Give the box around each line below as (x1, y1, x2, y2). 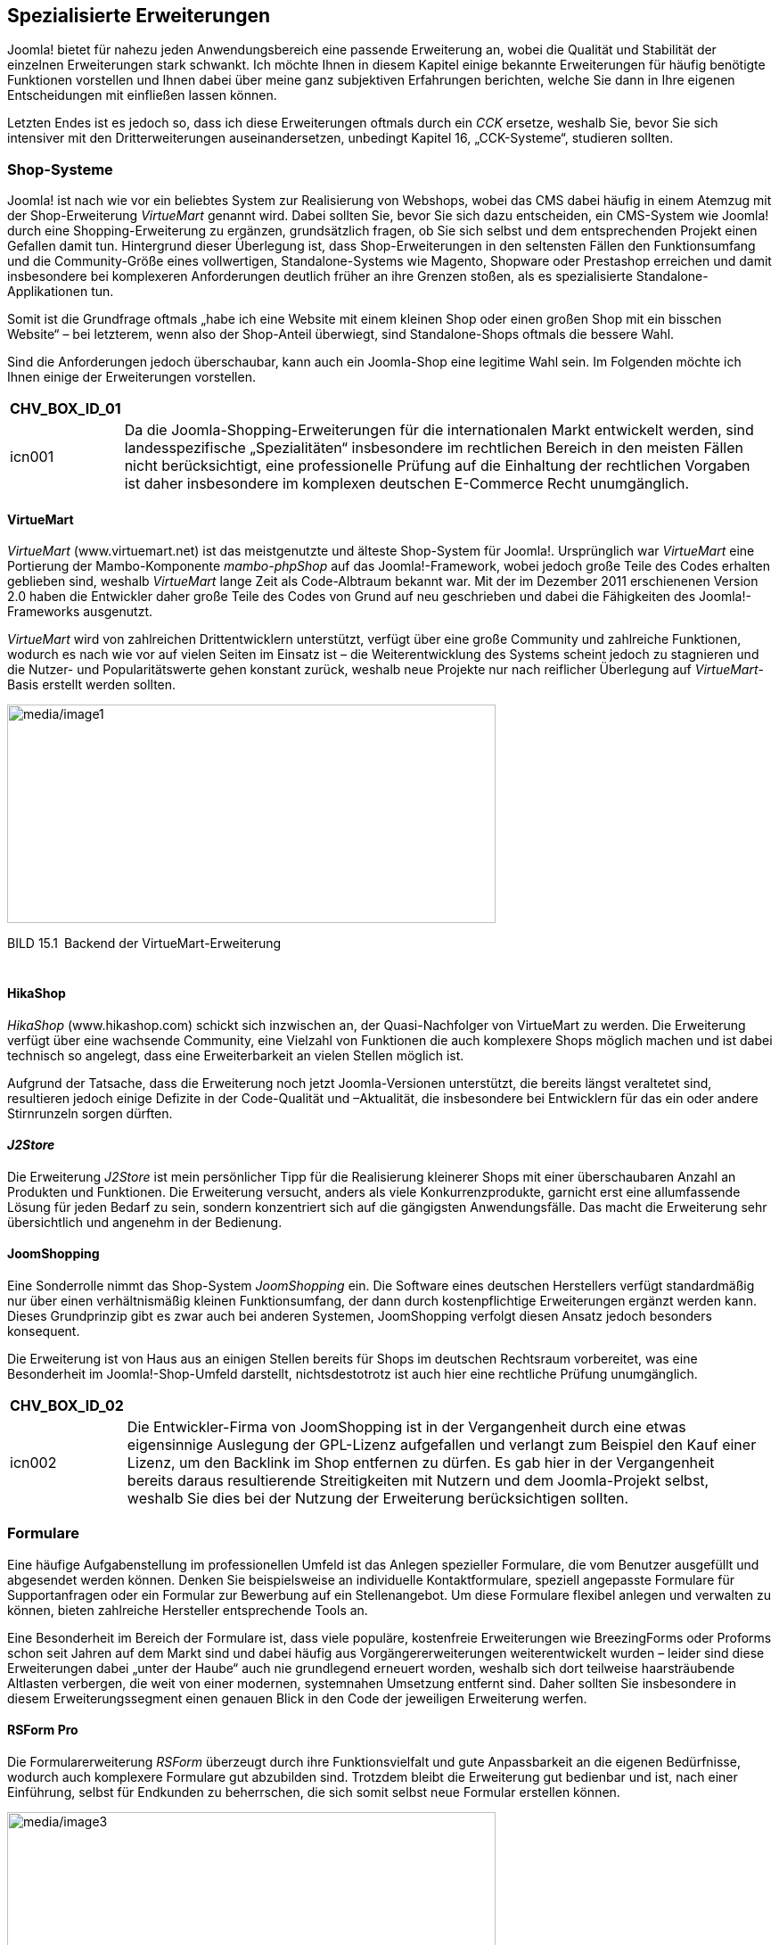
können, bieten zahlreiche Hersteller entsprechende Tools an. (7, 1602, 368, 1618)
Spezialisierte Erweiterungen (7, 4, 271, 27)
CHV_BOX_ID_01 (10, 400, 121, 418)
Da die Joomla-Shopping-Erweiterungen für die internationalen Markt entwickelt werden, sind (124, 421, 754, 440)
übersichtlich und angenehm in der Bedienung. (7, 1214, 283, 1230)
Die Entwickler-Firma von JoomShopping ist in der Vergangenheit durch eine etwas (127, 1418, 686, 1437)
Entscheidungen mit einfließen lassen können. (7, 87, 277, 103)
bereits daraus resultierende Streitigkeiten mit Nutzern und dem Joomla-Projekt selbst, (127, 1471, 709, 1490)
